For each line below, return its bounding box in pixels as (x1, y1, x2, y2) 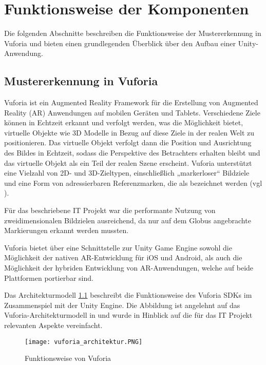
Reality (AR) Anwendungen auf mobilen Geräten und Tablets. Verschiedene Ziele (4, 107, 260, 118)
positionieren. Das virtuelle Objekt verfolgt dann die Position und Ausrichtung (4, 137, 252, 148)
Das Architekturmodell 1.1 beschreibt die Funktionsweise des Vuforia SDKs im (4, 290, 252, 300)
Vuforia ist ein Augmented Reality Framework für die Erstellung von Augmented (4, 97, 258, 108)
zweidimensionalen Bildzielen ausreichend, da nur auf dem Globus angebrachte (4, 215, 251, 225)
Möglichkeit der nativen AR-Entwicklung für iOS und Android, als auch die (4, 252, 242, 263)
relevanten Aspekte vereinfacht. (4, 319, 103, 330)
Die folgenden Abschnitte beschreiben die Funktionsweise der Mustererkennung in (4, 28, 261, 39)
